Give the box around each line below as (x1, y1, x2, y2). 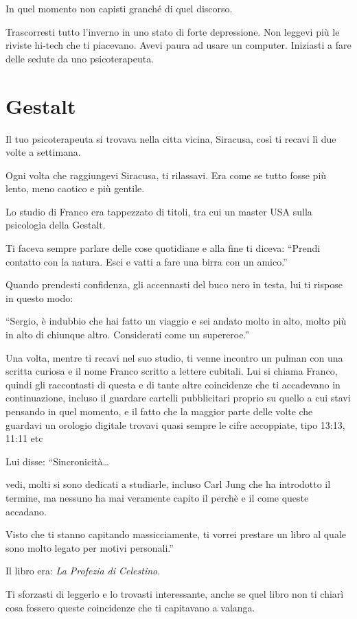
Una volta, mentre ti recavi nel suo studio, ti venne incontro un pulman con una (5, 350, 343, 364)
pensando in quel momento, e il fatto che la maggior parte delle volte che (5, 404, 313, 418)
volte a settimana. (5, 145, 81, 159)
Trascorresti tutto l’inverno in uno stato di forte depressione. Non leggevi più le (5, 24, 340, 38)
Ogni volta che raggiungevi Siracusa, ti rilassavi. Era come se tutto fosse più (5, 167, 327, 182)
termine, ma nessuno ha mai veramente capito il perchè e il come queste (5, 490, 309, 504)
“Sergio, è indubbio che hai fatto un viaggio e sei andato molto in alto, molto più (5, 314, 347, 328)
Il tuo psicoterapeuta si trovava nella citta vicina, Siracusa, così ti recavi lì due (5, 131, 336, 145)
